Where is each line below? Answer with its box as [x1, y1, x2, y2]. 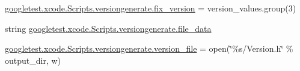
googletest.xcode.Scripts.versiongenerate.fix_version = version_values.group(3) [5, 2, 296, 14]
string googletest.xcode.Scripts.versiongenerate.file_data [5, 22, 212, 34]
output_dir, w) [5, 54, 61, 66]
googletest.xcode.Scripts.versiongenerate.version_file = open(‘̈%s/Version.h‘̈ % [5, 42, 293, 55]
